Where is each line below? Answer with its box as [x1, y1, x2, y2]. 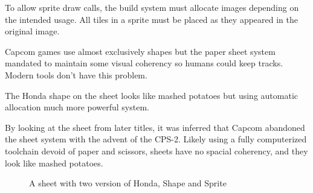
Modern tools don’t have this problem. [5, 68, 147, 81]
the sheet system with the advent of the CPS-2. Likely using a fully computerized [5, 133, 307, 145]
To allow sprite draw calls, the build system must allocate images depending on [5, 1, 299, 13]
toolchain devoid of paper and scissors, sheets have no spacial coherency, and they [5, 144, 308, 157]
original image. [5, 25, 60, 37]
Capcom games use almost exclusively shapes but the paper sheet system [5, 45, 276, 57]
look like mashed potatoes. [5, 156, 103, 169]
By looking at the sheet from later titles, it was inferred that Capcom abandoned [5, 121, 305, 133]
